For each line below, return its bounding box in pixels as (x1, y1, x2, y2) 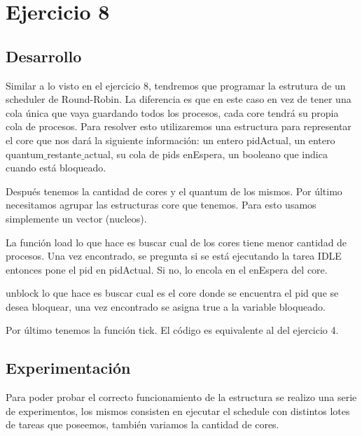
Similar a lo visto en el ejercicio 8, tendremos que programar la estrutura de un (6, 78, 346, 92)
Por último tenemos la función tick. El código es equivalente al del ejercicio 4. (6, 323, 339, 337)
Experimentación (6, 357, 131, 379)
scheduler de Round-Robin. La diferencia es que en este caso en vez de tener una (6, 92, 351, 106)
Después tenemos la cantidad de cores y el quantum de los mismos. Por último (6, 183, 342, 198)
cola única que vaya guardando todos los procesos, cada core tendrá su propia (6, 105, 339, 120)
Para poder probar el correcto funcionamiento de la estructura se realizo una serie (6, 390, 357, 405)
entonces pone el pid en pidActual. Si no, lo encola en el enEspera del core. (6, 262, 328, 276)
